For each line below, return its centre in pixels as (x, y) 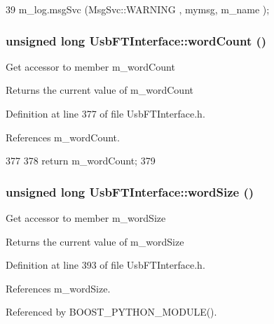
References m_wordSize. (58, 288)
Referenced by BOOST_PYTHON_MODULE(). (111, 312)
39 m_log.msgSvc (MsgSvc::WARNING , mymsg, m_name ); (138, 9)
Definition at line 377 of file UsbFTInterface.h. (105, 113)
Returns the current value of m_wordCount (100, 90)
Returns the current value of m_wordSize (95, 241)
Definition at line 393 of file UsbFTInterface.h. (105, 265)
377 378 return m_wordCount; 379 (81, 161)
